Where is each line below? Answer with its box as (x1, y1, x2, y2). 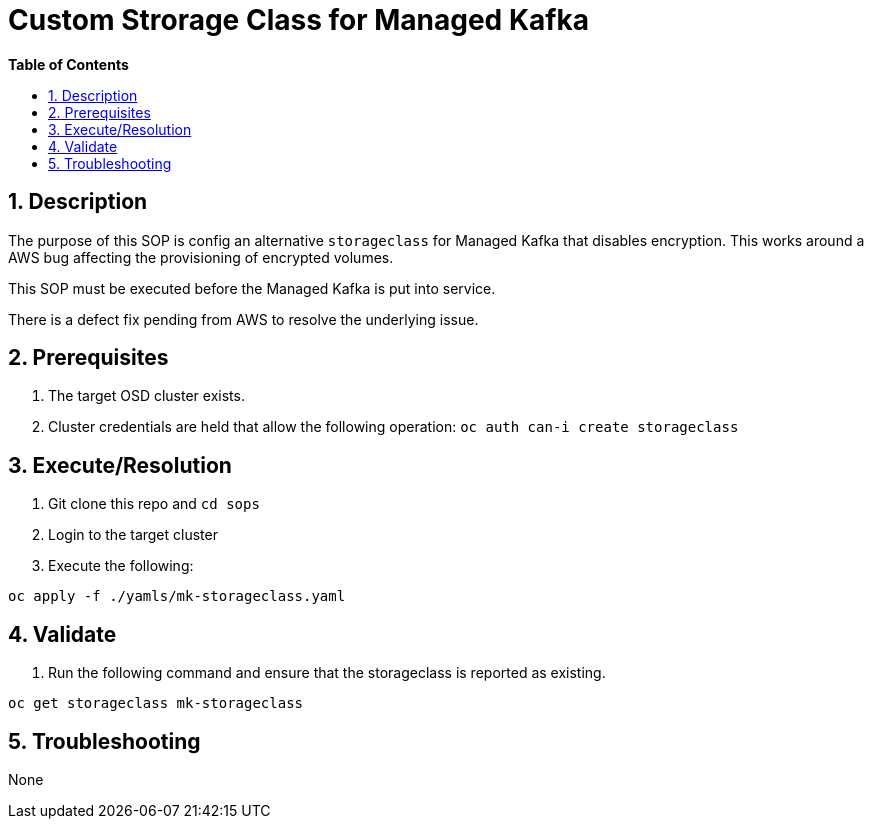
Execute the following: (48, 557, 194, 575)
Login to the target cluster (48, 526, 218, 544)
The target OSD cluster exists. (48, 387, 245, 405)
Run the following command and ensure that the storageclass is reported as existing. (48, 664, 606, 682)
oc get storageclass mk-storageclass (8, 695, 304, 712)
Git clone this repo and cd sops (48, 495, 260, 513)
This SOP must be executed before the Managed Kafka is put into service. (8, 279, 496, 297)
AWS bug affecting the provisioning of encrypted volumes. (8, 248, 394, 266)
